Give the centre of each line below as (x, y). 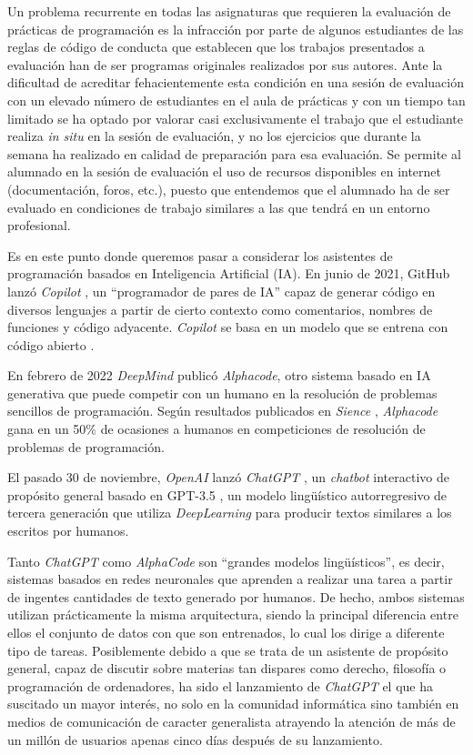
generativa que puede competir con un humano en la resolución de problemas (222, 393)
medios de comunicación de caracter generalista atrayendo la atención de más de (231, 721)
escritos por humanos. (68, 531)
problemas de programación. (86, 446)
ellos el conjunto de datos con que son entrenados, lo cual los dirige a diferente (226, 632)
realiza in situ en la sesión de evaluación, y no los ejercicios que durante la (214, 136)
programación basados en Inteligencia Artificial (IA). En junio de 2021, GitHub (229, 273)
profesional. (39, 225)
